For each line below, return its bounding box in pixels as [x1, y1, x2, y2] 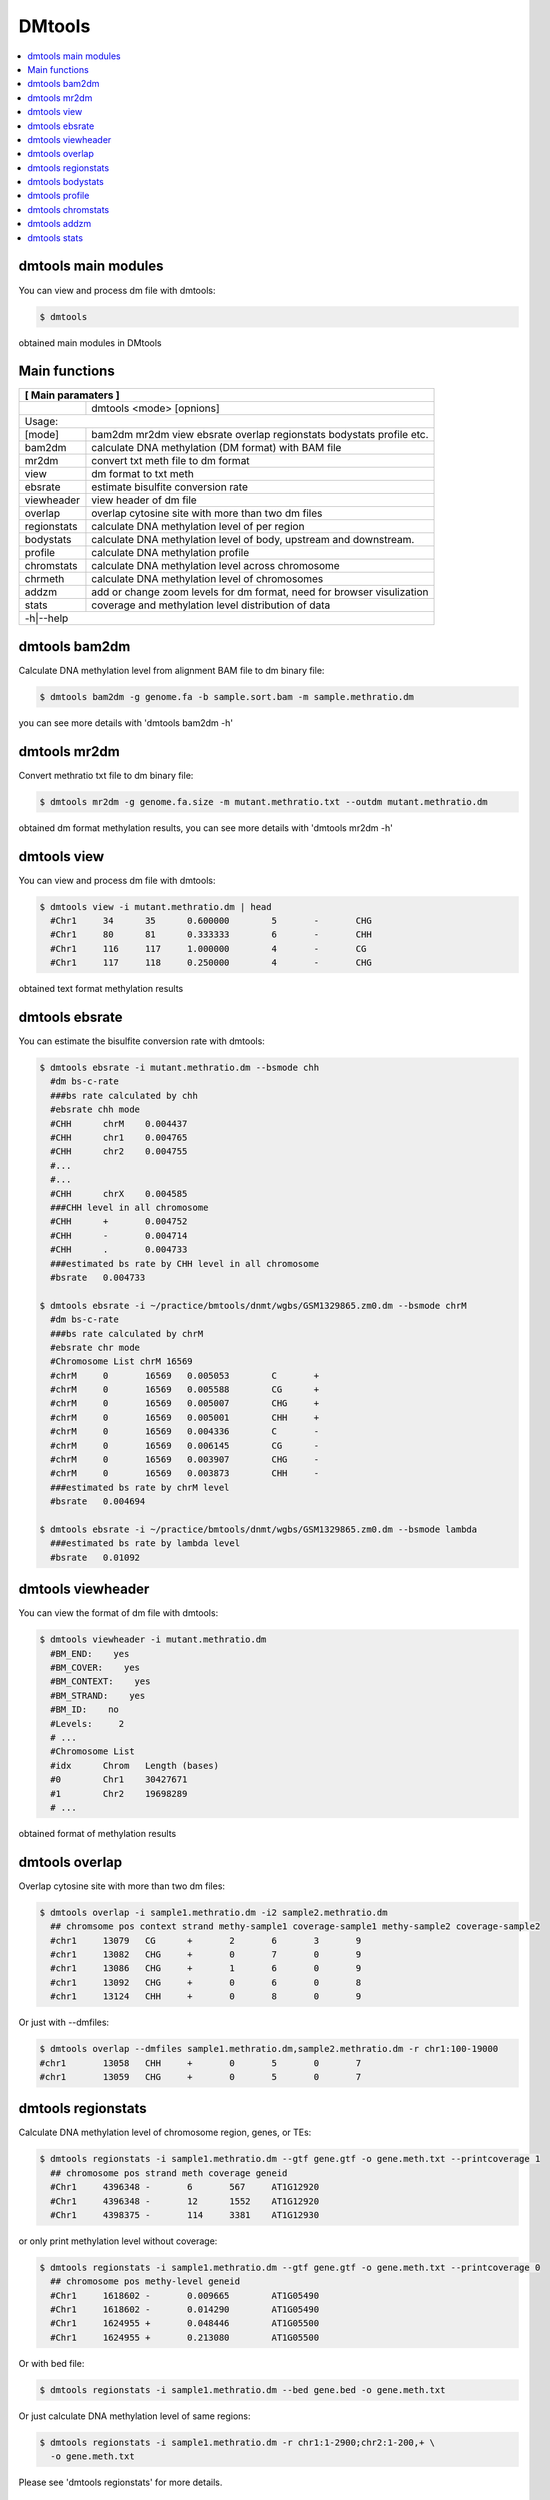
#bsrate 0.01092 [50, 1551, 140, 1563]
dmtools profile [27, 190, 90, 202]
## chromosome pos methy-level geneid [50, 2276, 240, 2287]
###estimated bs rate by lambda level [50, 1538, 240, 1549]
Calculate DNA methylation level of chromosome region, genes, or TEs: [18, 2126, 312, 2139]
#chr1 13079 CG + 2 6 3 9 [50, 1935, 362, 1946]
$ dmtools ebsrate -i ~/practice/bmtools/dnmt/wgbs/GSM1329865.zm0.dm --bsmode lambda [39, 1523, 478, 1535]
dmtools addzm [27, 218, 92, 230]
